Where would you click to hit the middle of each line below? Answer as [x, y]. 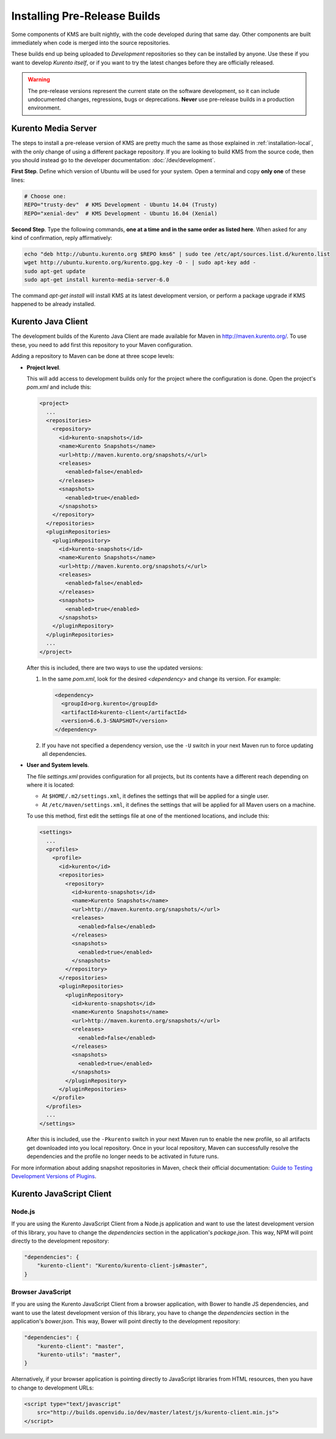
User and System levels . [58, 765]
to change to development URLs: [53, 1388]
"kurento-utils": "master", [79, 1355]
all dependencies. [64, 753]
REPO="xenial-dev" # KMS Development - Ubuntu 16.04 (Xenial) [121, 213]
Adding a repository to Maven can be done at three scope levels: [93, 356]
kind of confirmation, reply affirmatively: [62, 237]
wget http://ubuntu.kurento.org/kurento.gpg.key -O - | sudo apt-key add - [140, 263]
